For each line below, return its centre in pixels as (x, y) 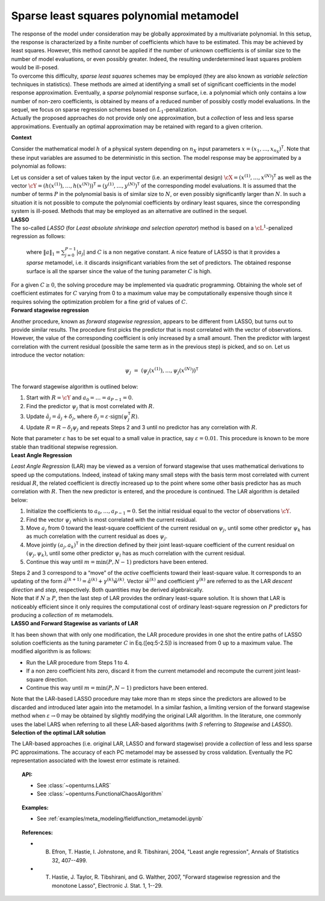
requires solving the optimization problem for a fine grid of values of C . (99, 302)
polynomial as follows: (39, 166)
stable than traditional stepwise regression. (64, 447)
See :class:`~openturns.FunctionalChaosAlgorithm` (100, 794)
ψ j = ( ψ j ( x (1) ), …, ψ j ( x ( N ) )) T (162, 371)
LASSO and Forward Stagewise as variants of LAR (75, 624)
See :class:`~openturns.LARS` (74, 785)
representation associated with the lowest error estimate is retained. (96, 760)
